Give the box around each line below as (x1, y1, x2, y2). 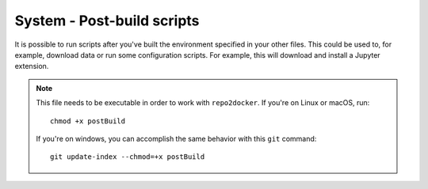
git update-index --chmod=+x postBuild (50, 153, 205, 161)
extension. (14, 62, 49, 71)
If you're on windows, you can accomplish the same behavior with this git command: (36, 134, 317, 143)
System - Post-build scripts (14, 12, 200, 29)
